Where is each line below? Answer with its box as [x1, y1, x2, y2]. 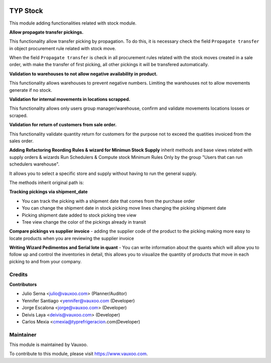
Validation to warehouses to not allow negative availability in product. [9, 71, 158, 77]
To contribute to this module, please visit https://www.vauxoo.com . [9, 351, 148, 357]
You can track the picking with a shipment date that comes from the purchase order [22, 198, 195, 204]
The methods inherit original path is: [9, 179, 84, 186]
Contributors [9, 281, 37, 287]
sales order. [9, 138, 34, 144]
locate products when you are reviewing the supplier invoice [9, 235, 134, 241]
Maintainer [9, 331, 37, 338]
